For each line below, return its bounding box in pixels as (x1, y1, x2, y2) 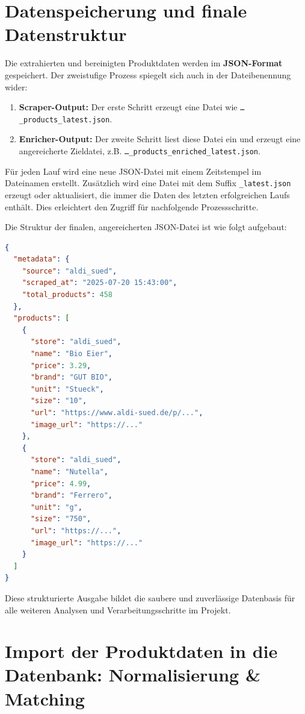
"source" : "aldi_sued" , (22, 266, 117, 275)
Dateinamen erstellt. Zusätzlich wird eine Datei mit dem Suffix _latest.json (5, 177, 291, 189)
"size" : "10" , (30, 396, 87, 406)
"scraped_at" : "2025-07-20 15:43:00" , (22, 278, 177, 287)
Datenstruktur (5, 22, 127, 46)
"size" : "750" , (30, 515, 91, 524)
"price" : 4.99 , (30, 479, 91, 488)
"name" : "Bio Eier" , (30, 349, 113, 359)
